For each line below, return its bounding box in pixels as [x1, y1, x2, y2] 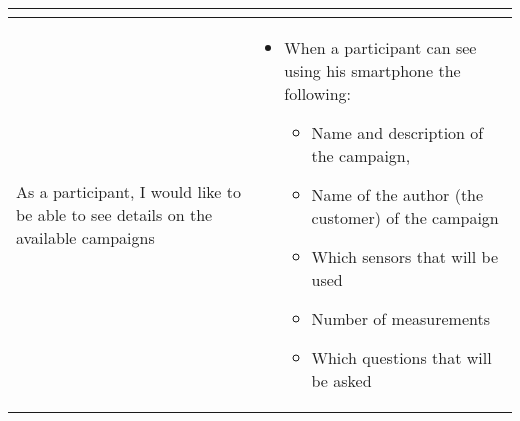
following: [284, 82, 352, 105]
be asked [311, 369, 372, 392]
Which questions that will [311, 346, 492, 369]
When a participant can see [284, 36, 477, 59]
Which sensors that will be [311, 245, 499, 268]
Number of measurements [311, 307, 490, 330]
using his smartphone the [284, 59, 461, 82]
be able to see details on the [16, 202, 213, 226]
